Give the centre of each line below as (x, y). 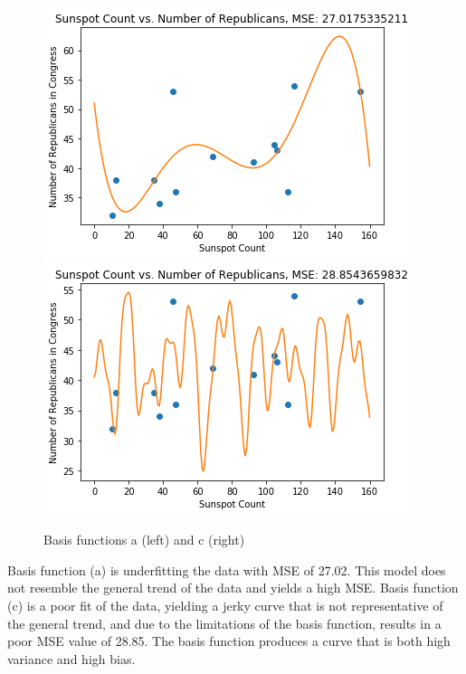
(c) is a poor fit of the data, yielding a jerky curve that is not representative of (225, 605)
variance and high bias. (71, 658)
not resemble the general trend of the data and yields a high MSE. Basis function (233, 588)
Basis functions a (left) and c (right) (144, 540)
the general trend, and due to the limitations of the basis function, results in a (224, 623)
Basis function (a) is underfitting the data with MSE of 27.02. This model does (227, 570)
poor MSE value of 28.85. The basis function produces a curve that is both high (229, 641)
